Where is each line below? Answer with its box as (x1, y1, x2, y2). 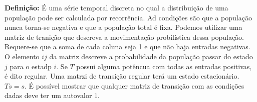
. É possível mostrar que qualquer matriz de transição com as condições (25, 80, 244, 91)
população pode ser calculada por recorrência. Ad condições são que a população (5, 12, 252, 22)
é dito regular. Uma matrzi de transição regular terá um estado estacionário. (5, 71, 239, 81)
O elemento (5, 51, 40, 61)
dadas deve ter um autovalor (5, 90, 92, 101)
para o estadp (10, 61, 52, 71)
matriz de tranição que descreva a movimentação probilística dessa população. (5, 31, 244, 42)
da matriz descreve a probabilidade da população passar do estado (49, 51, 253, 61)
